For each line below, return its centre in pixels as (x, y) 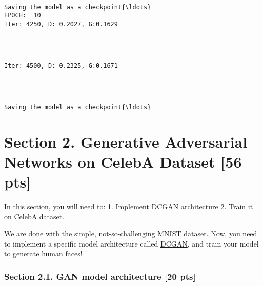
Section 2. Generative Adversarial (126, 141)
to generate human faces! (43, 253)
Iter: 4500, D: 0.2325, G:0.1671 (61, 65)
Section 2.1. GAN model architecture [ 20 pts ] (100, 276)
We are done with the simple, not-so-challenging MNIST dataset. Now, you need (131, 233)
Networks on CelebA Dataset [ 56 (123, 161)
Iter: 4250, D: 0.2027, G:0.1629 (61, 24)
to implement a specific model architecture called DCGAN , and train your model (131, 243)
